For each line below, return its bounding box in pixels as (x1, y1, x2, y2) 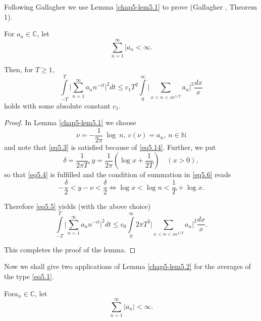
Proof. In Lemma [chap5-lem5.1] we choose (4, 117, 136, 128)
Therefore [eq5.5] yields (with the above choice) (4, 201, 151, 211)
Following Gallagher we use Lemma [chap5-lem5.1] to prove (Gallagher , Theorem (4, 2, 257, 12)
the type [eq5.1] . (4, 271, 54, 282)
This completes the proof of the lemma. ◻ (4, 244, 136, 254)
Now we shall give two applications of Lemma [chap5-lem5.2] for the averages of (4, 261, 251, 272)
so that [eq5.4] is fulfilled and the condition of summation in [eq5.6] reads (4, 169, 231, 180)
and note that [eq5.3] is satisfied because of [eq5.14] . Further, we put (4, 141, 216, 152)
